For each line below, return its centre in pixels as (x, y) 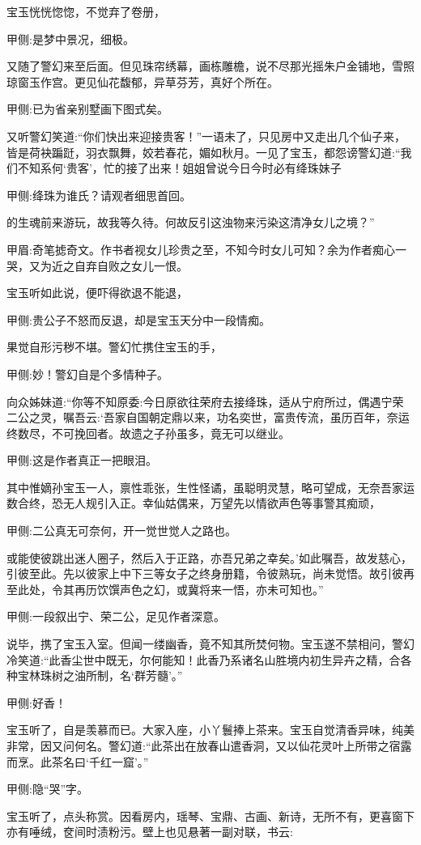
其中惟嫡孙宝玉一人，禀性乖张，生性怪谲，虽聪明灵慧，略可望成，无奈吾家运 (210, 487)
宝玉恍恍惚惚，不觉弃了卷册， (86, 11)
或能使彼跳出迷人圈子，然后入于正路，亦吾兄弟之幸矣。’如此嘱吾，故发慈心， (209, 557)
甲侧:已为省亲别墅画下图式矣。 (87, 109)
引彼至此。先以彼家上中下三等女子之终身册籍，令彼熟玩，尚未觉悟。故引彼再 (210, 573)
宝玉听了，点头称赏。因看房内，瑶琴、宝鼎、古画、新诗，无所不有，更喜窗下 (210, 815)
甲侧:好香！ (36, 702)
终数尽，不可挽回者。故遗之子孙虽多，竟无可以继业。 (148, 433)
